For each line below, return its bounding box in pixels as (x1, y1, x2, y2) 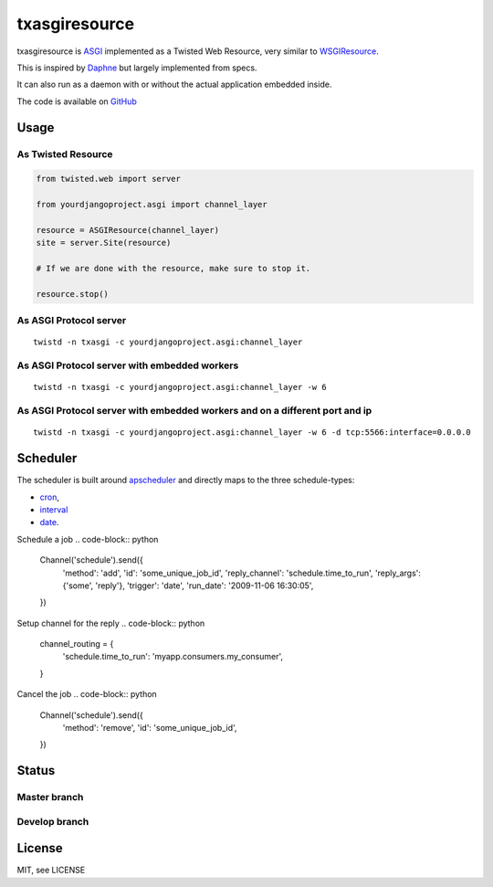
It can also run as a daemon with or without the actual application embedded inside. (16, 79, 332, 90)
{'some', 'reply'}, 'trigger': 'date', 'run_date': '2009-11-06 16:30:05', (62, 580, 314, 591)
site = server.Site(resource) (36, 238, 172, 248)
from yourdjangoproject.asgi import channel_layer (36, 199, 268, 210)
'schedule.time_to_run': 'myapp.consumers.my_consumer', (62, 651, 283, 662)
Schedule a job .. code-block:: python (16, 533, 159, 544)
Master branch (16, 791, 84, 804)
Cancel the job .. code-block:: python (16, 689, 157, 700)
